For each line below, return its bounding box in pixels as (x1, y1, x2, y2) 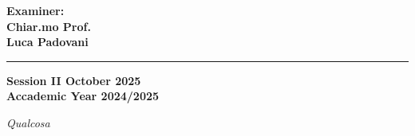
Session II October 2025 (6, 72, 141, 88)
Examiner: (6, 2, 65, 18)
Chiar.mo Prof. (6, 17, 91, 34)
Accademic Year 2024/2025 (6, 87, 160, 104)
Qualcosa (6, 114, 50, 130)
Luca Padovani (6, 33, 89, 50)
